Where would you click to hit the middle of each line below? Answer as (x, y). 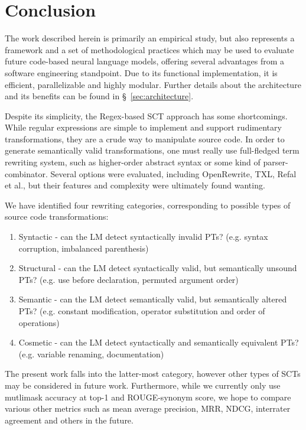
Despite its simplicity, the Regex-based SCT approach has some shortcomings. (146, 115)
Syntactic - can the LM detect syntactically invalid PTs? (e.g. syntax (143, 237)
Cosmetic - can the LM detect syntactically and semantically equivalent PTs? (159, 342)
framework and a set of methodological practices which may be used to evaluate (149, 49)
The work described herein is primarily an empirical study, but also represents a (150, 38)
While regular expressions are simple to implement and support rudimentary (143, 127)
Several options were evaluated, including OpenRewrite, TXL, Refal (173, 173)
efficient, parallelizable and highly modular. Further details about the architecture (153, 84)
